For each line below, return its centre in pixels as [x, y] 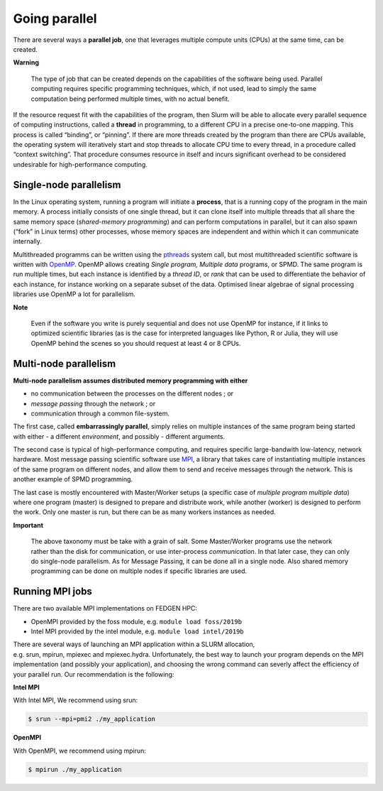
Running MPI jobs [52, 592]
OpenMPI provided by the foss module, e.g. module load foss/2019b [137, 621]
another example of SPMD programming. [73, 479]
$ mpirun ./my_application [75, 769]
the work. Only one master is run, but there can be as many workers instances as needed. [144, 512]
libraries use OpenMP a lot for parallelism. [74, 294]
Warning [26, 62]
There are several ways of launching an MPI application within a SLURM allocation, [134, 644]
